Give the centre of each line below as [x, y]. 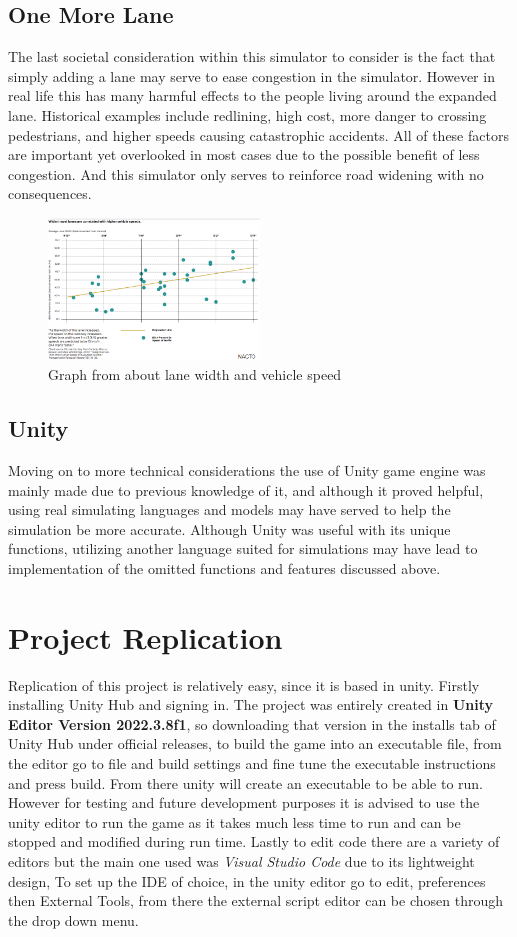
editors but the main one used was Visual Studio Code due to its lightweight [241, 861]
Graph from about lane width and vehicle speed [195, 374]
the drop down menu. [73, 919]
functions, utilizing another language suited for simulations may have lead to [243, 548]
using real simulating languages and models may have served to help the [229, 509]
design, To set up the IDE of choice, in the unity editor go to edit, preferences [247, 880]
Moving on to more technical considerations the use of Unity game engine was [247, 469]
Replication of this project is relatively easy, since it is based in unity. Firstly [244, 684]
